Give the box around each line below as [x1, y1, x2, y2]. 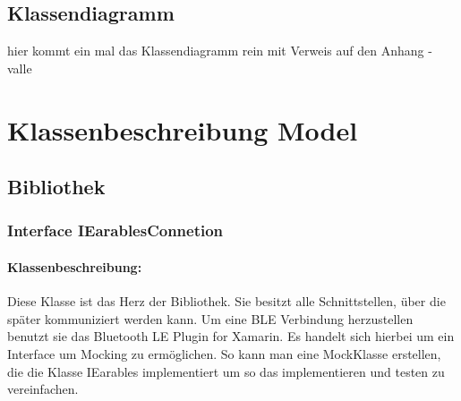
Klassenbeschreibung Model [7, 111, 358, 148]
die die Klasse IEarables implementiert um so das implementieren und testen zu [7, 362, 445, 380]
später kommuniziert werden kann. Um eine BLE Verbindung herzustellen [7, 309, 414, 328]
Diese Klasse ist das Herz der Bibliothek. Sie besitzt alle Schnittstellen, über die [7, 292, 446, 311]
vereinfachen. [7, 380, 79, 398]
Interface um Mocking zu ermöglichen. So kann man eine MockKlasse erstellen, [7, 344, 441, 363]
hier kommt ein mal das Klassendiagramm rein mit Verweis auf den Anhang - [7, 41, 432, 60]
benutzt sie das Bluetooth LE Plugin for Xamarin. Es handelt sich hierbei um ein [7, 327, 455, 346]
